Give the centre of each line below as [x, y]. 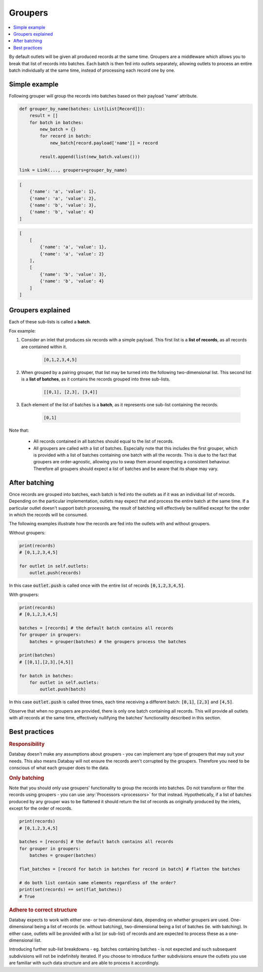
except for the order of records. [41, 808]
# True [27, 896]
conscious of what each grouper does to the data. [59, 768]
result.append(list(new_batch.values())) [90, 157]
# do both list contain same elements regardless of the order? [98, 883]
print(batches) [37, 655]
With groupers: [24, 595]
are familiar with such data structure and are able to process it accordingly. [84, 963]
